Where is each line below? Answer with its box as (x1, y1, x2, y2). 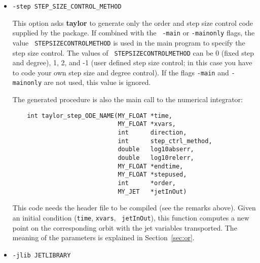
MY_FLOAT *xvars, (118, 120, 176, 128)
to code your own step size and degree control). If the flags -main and (12, 67, 229, 77)
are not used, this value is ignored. (44, 77, 151, 87)
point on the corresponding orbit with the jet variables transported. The (12, 222, 237, 233)
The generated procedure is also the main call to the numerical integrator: (12, 94, 243, 105)
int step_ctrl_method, (118, 137, 212, 145)
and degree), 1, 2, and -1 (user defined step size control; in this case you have (12, 57, 252, 68)
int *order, (118, 179, 176, 187)
